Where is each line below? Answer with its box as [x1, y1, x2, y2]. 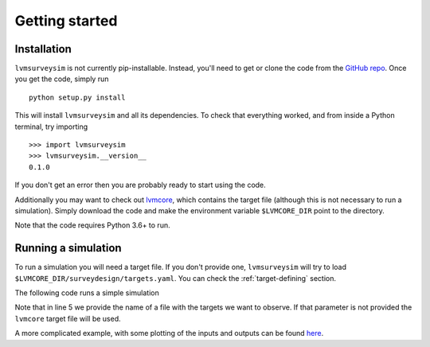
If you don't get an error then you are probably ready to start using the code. [14, 180, 266, 190]
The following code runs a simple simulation [14, 288, 159, 298]
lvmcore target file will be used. [14, 314, 121, 323]
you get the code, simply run [14, 74, 109, 84]
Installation [14, 42, 72, 56]
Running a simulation [14, 241, 123, 255]
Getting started [14, 12, 118, 29]
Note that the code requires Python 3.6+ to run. [14, 220, 170, 230]
